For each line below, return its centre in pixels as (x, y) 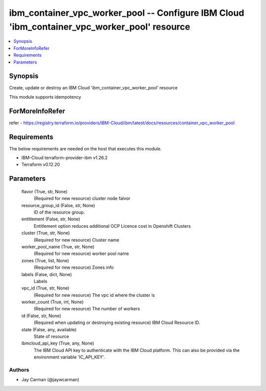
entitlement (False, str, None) (51, 219)
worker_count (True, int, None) (52, 302)
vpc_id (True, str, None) (45, 288)
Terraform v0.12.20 (41, 165)
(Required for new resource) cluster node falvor (82, 198)
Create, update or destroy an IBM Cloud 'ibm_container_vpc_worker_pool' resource (93, 88)
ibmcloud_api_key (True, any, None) (58, 343)
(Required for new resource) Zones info (74, 267)
